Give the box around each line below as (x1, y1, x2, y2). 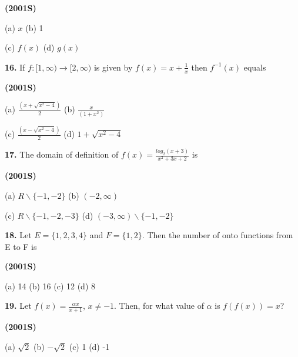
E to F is (5, 240, 37, 252)
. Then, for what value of (114, 299, 204, 312)
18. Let (5, 229, 32, 241)
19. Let (5, 299, 32, 312)
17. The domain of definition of (5, 148, 119, 161)
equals (243, 61, 266, 73)
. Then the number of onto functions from (142, 229, 293, 241)
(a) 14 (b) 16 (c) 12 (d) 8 (5, 279, 95, 292)
